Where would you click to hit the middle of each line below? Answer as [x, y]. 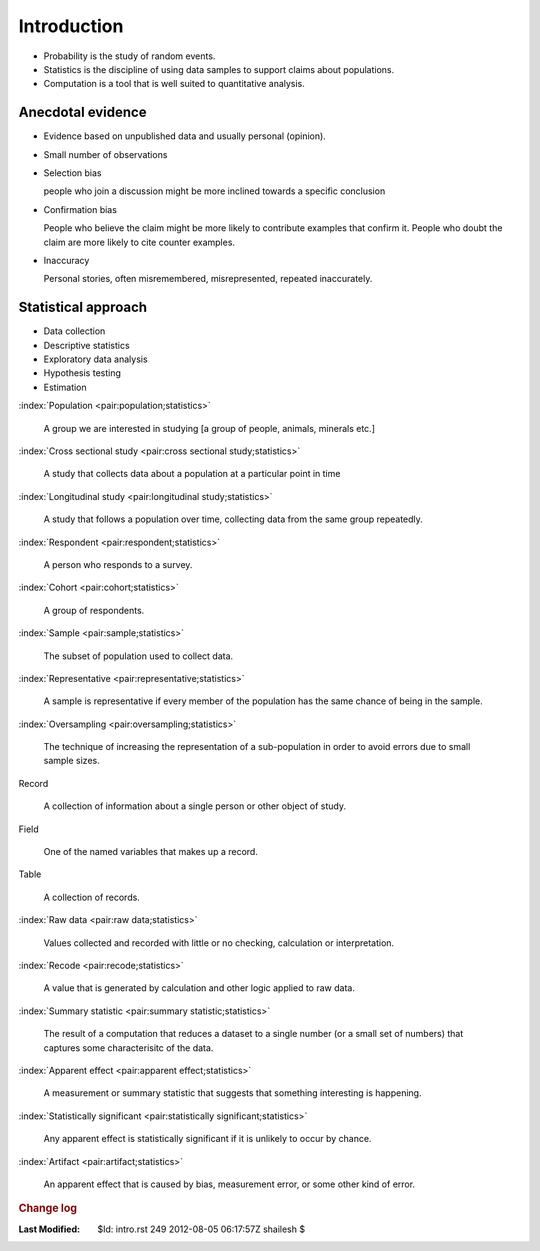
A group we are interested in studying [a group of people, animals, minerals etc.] [209, 428]
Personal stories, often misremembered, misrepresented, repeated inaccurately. [208, 279]
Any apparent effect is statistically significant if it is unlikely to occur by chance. [207, 1139]
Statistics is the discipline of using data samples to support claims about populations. [219, 69]
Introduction [71, 26]
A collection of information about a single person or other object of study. [195, 806]
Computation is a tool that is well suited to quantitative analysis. [174, 84]
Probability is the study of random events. [129, 56]
